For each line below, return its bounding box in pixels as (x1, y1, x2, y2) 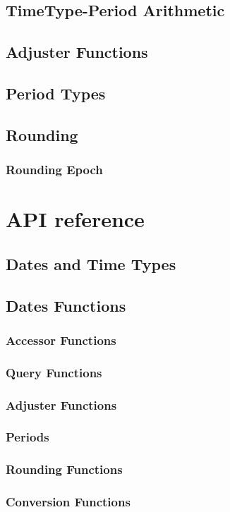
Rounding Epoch (6, 161, 103, 178)
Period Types (6, 82, 106, 104)
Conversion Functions (6, 493, 131, 511)
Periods (6, 428, 49, 446)
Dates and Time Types (6, 252, 176, 274)
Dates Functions (6, 294, 126, 316)
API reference (6, 205, 145, 233)
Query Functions (6, 363, 102, 381)
